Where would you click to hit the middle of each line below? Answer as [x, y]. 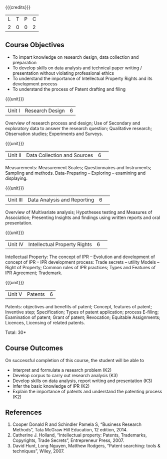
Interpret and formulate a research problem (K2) [62, 370]
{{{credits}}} [18, 7]
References [23, 413]
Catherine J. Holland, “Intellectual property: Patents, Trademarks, [79, 435]
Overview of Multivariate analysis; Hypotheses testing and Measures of [79, 212]
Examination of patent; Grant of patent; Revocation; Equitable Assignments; [83, 317]
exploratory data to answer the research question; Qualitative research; [79, 128]
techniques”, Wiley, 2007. [38, 451]
